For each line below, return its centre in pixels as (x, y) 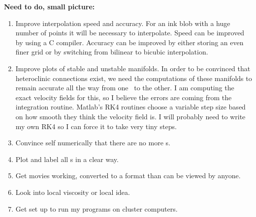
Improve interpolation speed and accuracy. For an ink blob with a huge (123, 23)
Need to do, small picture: (49, 6)
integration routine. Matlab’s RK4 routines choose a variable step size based (130, 107)
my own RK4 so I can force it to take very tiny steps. (96, 126)
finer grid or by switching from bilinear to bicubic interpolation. (112, 52)
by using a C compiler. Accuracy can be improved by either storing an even (129, 42)
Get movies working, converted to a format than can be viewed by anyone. (128, 176)
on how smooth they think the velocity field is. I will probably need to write (130, 116)
